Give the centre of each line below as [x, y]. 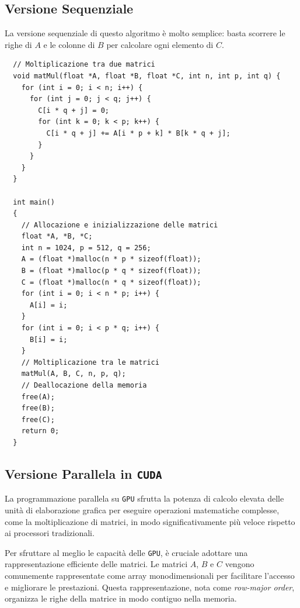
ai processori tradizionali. [50, 533]
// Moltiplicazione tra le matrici [90, 362]
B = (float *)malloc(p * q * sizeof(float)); [111, 271]
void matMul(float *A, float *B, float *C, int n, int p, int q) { [147, 76]
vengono [240, 564]
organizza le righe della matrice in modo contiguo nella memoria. [121, 598]
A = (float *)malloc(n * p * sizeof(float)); [111, 259]
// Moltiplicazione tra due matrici [84, 65]
